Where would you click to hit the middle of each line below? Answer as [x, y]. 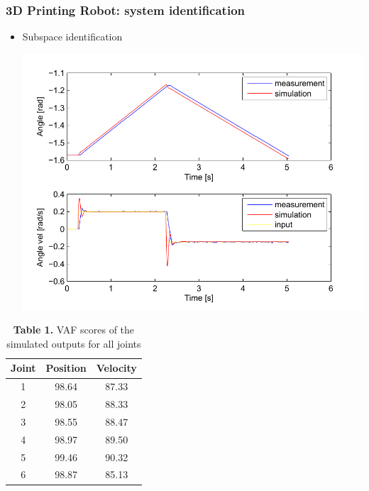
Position [66, 368]
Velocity [116, 368]
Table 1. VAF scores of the [74, 330]
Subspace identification [72, 37]
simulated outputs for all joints [74, 343]
